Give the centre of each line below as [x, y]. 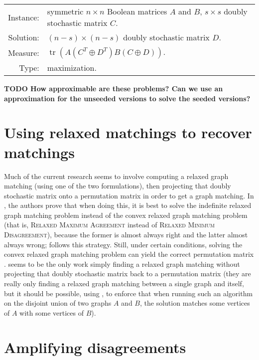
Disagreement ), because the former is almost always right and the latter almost [126, 235]
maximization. [72, 68]
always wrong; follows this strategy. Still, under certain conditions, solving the [123, 244]
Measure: [24, 52]
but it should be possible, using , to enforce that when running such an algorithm [129, 293]
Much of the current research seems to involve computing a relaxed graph [116, 176]
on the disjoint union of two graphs [58, 303]
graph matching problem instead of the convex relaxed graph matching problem [126, 215]
